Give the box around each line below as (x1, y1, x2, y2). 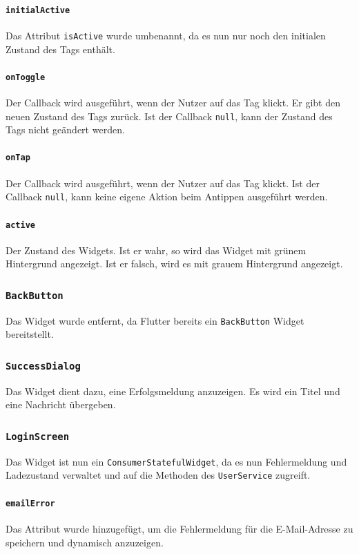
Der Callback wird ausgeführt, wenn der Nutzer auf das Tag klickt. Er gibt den (6, 95, 340, 109)
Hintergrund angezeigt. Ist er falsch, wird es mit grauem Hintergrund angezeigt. (6, 256, 343, 271)
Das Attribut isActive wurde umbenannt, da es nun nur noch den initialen (6, 28, 326, 42)
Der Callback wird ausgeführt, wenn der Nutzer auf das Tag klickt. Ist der (6, 175, 320, 190)
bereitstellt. (6, 327, 54, 341)
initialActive (6, 5, 70, 15)
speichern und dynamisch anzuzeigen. (6, 535, 164, 549)
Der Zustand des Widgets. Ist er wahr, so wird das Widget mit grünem (6, 242, 307, 257)
